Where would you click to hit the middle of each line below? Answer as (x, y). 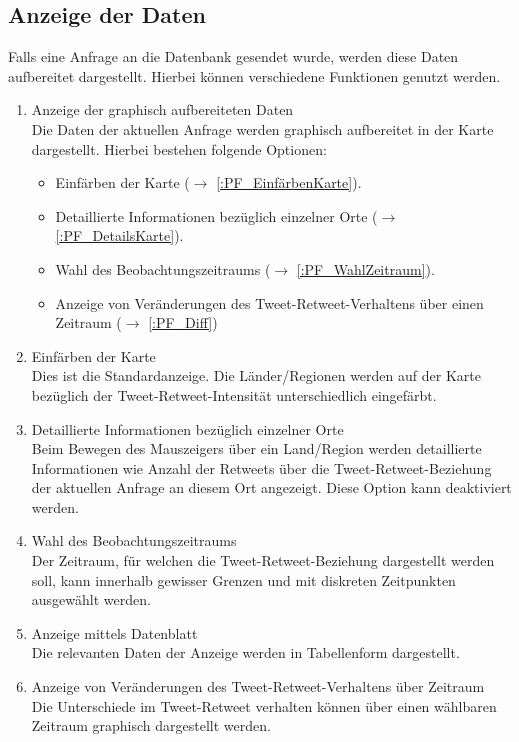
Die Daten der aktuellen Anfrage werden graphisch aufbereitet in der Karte (262, 128)
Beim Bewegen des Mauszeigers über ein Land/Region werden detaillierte (256, 448)
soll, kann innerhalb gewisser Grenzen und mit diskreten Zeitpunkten (243, 579)
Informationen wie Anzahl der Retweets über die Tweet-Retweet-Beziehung (261, 467)
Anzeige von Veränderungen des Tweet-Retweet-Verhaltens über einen (269, 302)
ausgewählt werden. (91, 599)
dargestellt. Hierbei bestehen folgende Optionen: (179, 148)
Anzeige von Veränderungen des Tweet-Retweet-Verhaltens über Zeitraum (258, 686)
